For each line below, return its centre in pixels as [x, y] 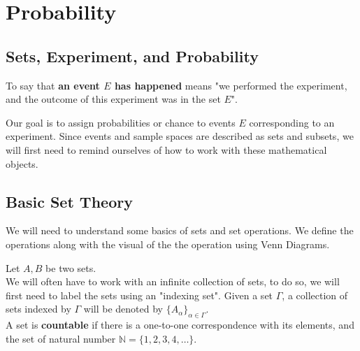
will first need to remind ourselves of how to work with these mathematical [166, 149]
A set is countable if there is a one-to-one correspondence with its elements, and [180, 325]
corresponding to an [292, 122]
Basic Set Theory [69, 201]
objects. [22, 163]
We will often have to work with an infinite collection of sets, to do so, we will [173, 281]
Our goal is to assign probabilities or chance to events [121, 122]
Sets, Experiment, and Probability [132, 56]
